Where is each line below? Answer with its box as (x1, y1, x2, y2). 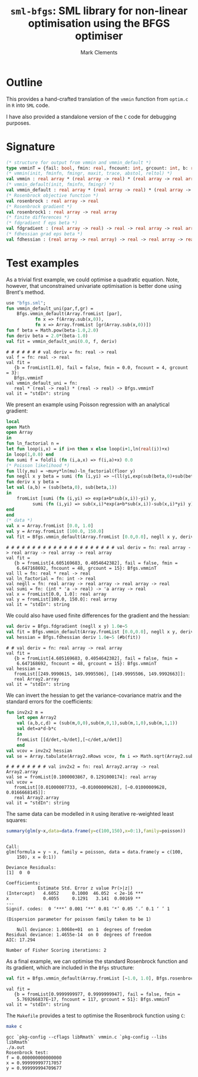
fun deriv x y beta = (6, 479, 60, 485)
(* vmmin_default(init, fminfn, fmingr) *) (6, 181, 115, 187)
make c (6, 1024, 22, 1030)
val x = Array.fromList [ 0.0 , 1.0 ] (6, 523, 94, 529)
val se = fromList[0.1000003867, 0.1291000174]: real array (6, 774, 157, 780)
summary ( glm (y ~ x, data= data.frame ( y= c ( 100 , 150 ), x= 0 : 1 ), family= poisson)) (6, 828, 186, 834)
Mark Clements (80, 48, 118, 56)
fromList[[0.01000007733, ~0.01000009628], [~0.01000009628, (14, 784, 167, 790)
